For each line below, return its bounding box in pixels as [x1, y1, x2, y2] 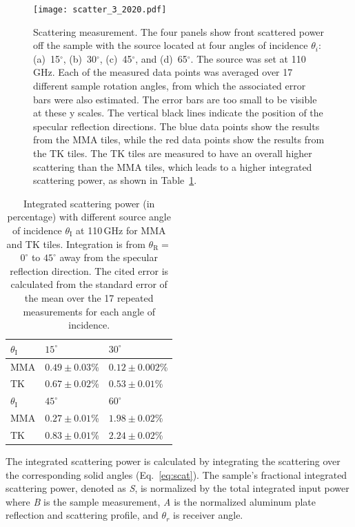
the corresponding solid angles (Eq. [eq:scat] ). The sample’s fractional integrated [6, 467, 347, 482]
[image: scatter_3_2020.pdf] [33, 5, 167, 14]
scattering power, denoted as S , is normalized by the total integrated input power [6, 481, 349, 495]
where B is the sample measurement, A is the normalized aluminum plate [6, 494, 316, 508]
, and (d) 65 [135, 51, 187, 65]
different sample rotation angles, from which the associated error [33, 79, 306, 93]
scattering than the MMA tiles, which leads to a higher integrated [33, 159, 312, 174]
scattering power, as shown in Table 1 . [33, 173, 197, 187]
